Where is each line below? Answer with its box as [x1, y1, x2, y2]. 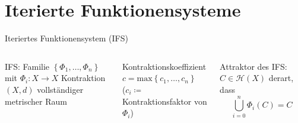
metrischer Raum [5, 95, 67, 107]
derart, [268, 72, 294, 84]
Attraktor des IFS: [220, 60, 287, 72]
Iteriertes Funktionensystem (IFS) [5, 32, 128, 44]
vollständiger [37, 83, 84, 95]
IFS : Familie [5, 60, 50, 72]
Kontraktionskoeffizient [122, 60, 207, 72]
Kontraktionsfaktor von [122, 95, 207, 107]
